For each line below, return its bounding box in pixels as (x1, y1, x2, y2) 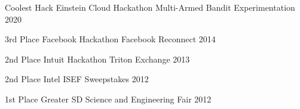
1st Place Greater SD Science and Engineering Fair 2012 (5, 92, 212, 105)
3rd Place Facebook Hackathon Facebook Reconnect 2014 (5, 33, 216, 45)
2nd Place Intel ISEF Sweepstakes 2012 (5, 73, 149, 85)
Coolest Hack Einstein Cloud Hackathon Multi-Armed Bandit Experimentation (5, 1, 295, 13)
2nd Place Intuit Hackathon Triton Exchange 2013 (5, 52, 190, 65)
